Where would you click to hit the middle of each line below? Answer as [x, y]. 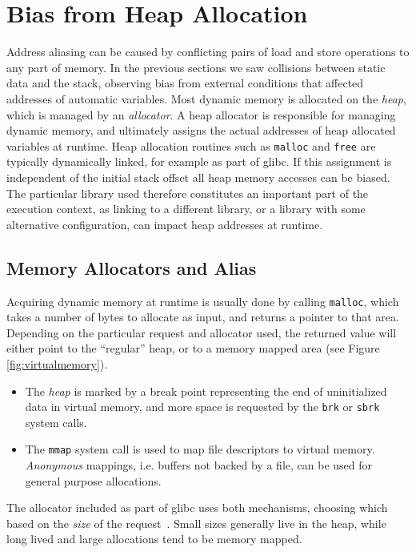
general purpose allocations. [93, 480]
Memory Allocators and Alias [132, 267]
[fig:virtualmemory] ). [57, 363]
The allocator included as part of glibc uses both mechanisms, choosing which [197, 508]
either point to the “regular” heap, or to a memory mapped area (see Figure [193, 348]
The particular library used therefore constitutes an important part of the [188, 193]
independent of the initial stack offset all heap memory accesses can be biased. [198, 177]
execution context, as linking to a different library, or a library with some [186, 209]
